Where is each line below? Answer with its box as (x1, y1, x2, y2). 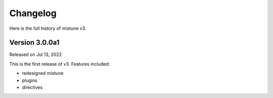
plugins (22, 77, 37, 83)
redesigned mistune (22, 70, 64, 76)
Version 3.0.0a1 (9, 38, 60, 47)
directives (22, 84, 43, 90)
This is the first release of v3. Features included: (9, 61, 110, 67)
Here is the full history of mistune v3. (9, 25, 86, 31)
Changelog (9, 8, 57, 19)
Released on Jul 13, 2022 (9, 52, 62, 58)
